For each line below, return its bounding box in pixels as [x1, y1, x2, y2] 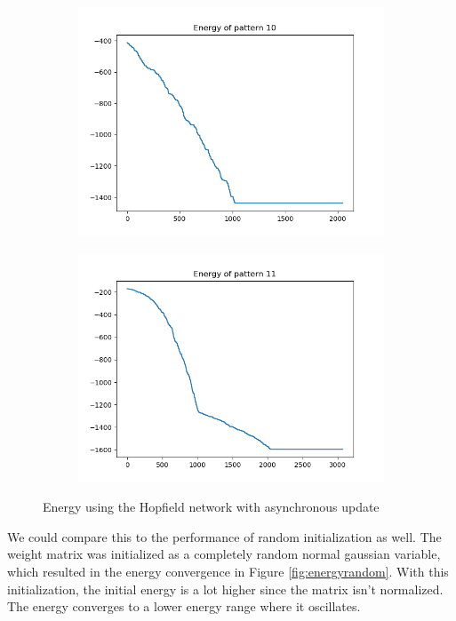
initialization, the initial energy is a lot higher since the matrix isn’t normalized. [7, 579, 444, 598]
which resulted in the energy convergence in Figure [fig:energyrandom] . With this [7, 561, 449, 580]
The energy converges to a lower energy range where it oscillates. [7, 597, 361, 616]
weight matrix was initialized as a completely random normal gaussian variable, [7, 545, 441, 563]
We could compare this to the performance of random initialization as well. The [7, 527, 442, 545]
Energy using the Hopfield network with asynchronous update [43, 498, 380, 516]
